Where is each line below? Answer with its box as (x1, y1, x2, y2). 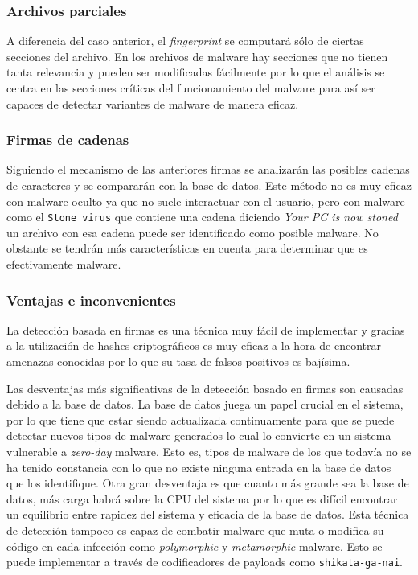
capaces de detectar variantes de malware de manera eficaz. (6, 95, 299, 112)
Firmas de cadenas (6, 129, 129, 150)
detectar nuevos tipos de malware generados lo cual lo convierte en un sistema (6, 427, 391, 444)
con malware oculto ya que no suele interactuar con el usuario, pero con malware (6, 192, 405, 209)
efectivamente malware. (6, 256, 121, 273)
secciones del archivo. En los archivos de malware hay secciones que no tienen (6, 47, 388, 64)
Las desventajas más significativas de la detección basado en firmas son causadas (6, 380, 404, 396)
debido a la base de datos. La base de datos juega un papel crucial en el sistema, (6, 396, 404, 413)
